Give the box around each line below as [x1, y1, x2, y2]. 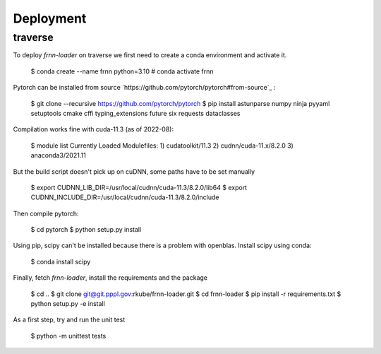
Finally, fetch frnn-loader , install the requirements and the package [13, 273, 208, 282]
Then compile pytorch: [13, 209, 79, 218]
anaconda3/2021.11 [30, 151, 86, 160]
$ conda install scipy [30, 257, 91, 266]
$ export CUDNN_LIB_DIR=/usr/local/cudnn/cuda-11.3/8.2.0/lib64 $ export [30, 183, 247, 191]
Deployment [13, 11, 87, 26]
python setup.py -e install [30, 300, 105, 308]
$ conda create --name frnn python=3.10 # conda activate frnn [30, 67, 214, 76]
